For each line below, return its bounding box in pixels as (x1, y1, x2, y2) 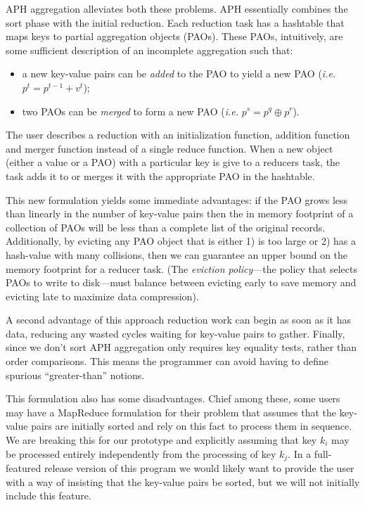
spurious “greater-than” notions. (6, 367, 145, 382)
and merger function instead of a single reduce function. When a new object (6, 141, 333, 155)
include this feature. (6, 488, 91, 503)
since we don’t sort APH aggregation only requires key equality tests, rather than (6, 340, 357, 354)
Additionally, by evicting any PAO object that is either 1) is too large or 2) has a (6, 234, 356, 248)
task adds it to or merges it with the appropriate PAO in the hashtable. (6, 168, 315, 183)
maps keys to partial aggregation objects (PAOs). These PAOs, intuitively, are (6, 29, 343, 44)
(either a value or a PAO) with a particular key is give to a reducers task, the (6, 155, 340, 170)
